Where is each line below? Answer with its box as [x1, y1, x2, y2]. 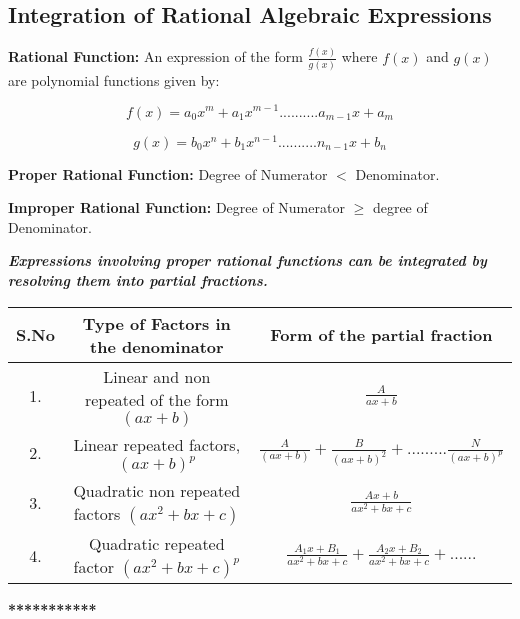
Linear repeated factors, [73, 432, 241, 456]
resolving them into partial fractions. [8, 269, 268, 290]
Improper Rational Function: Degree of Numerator [8, 197, 345, 218]
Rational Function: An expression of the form [8, 46, 303, 67]
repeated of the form [84, 387, 229, 411]
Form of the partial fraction [270, 323, 493, 347]
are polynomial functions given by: [8, 69, 220, 90]
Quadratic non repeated [73, 478, 241, 502]
